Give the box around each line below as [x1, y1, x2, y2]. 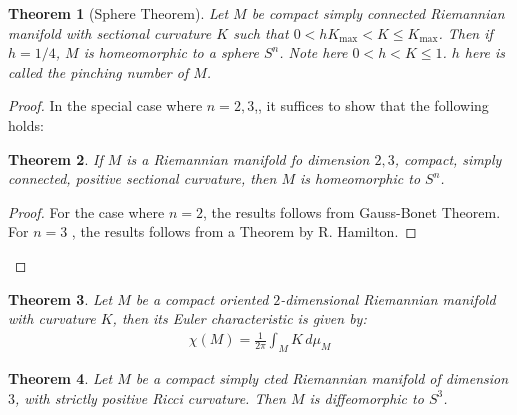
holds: [8, 114, 44, 135]
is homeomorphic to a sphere [83, 42, 259, 63]
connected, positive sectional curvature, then [8, 168, 277, 189]
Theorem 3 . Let [8, 288, 113, 309]
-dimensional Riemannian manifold [280, 288, 496, 309]
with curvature [8, 308, 96, 329]
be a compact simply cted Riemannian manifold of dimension [135, 368, 509, 389]
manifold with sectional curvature [8, 22, 212, 43]
